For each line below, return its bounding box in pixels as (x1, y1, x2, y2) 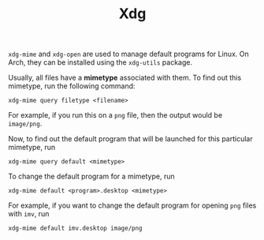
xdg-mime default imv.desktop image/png (8, 224, 143, 233)
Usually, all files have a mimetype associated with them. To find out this (8, 73, 242, 83)
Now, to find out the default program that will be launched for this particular (8, 134, 254, 144)
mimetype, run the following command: (8, 81, 136, 91)
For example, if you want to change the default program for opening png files (8, 201, 257, 210)
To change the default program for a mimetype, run (8, 171, 175, 182)
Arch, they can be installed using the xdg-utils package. (8, 58, 193, 67)
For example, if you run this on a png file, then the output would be (8, 111, 223, 120)
